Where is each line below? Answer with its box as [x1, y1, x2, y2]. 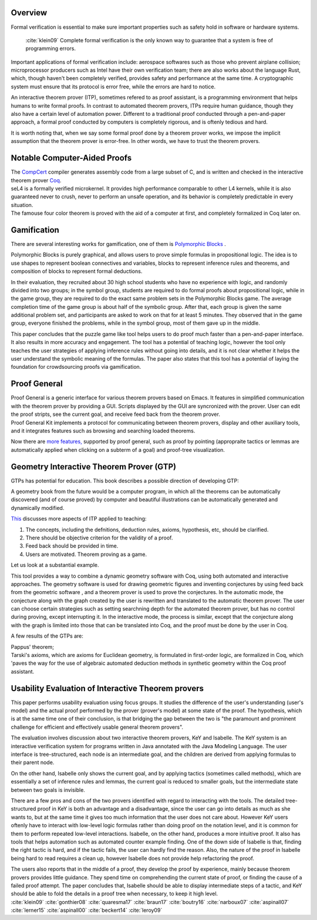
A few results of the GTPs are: [11, 632, 83, 639]
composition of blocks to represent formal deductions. [11, 268, 143, 275]
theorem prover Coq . [11, 176, 62, 184]
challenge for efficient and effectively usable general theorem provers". [11, 724, 184, 731]
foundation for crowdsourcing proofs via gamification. [11, 364, 141, 371]
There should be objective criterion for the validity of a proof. [25, 534, 173, 541]
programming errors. [25, 45, 76, 52]
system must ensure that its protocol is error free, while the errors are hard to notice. [11, 83, 216, 90]
